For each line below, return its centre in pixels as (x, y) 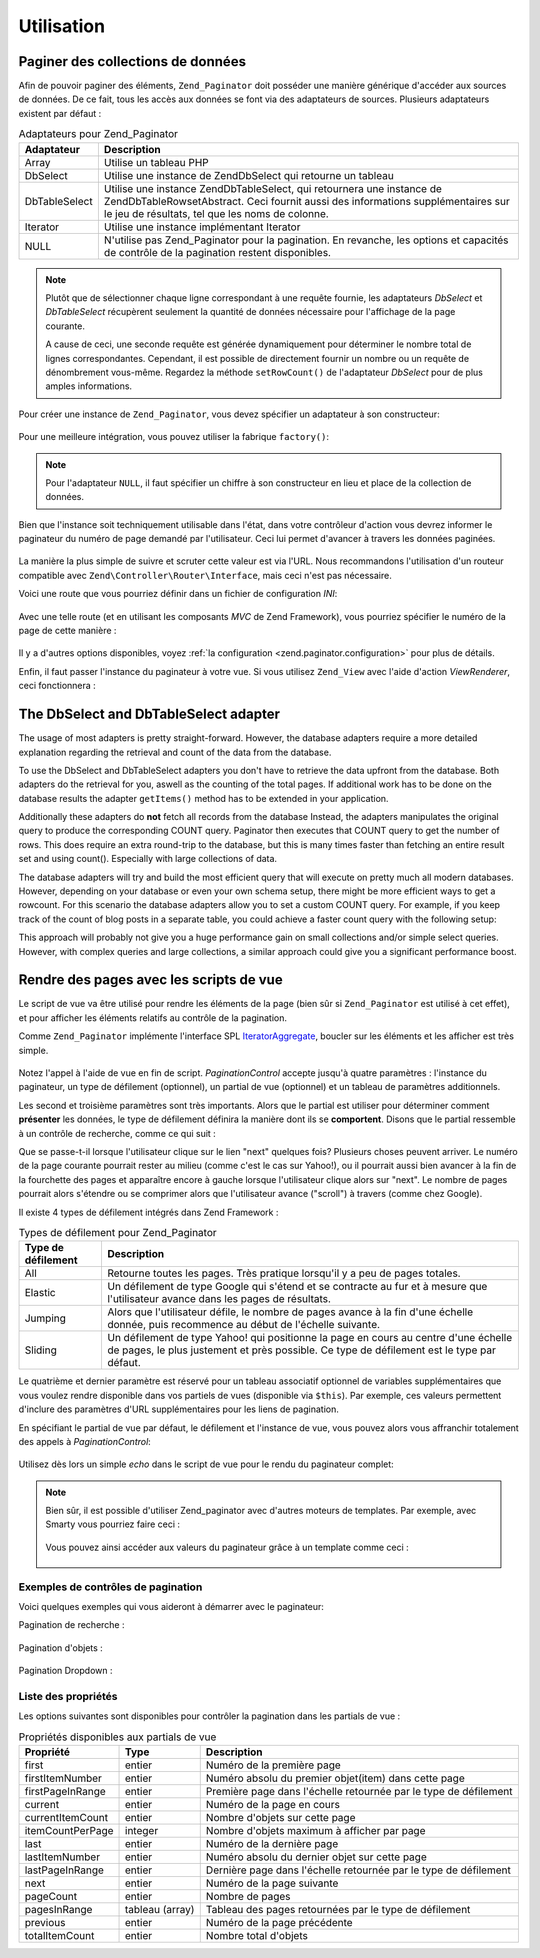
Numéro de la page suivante (272, 1883)
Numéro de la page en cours (272, 1805)
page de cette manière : (67, 631)
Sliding (40, 1350)
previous (45, 1923)
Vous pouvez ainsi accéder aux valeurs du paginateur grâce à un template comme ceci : (227, 1547)
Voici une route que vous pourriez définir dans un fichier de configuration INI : (178, 594)
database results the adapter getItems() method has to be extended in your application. (203, 798)
